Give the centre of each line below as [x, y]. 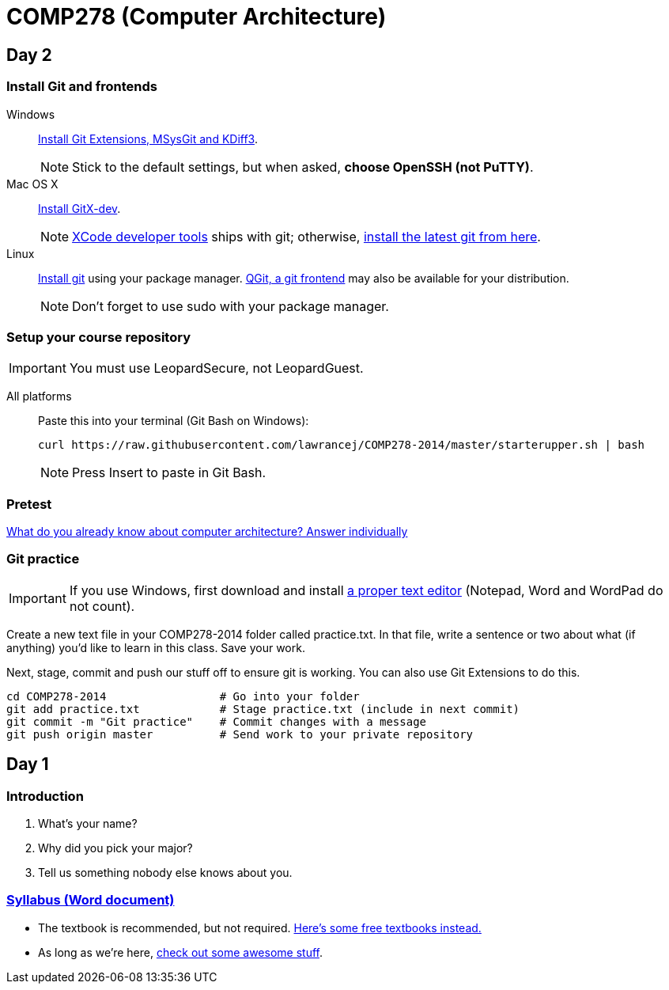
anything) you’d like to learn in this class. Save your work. [156, 647]
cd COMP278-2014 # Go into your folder [183, 696]
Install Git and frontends [82, 87]
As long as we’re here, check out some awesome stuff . [180, 952]
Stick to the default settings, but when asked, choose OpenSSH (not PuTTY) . [303, 167]
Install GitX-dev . [79, 208]
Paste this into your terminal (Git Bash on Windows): [174, 421]
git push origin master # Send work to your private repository [240, 734]
